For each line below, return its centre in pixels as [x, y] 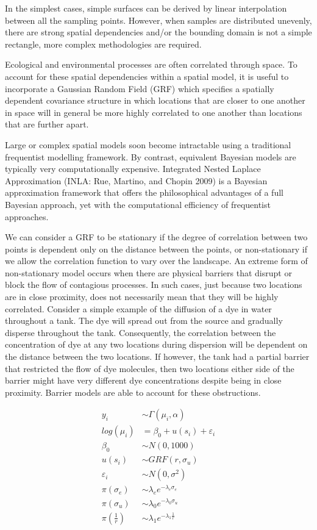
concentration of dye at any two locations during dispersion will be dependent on [156, 344]
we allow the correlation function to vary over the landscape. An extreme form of [156, 261]
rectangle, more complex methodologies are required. [103, 44]
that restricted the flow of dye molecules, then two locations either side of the [150, 368]
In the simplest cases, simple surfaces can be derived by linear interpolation [146, 8]
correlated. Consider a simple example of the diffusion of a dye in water [138, 308]
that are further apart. [47, 124]
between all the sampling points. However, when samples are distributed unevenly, [158, 20]
